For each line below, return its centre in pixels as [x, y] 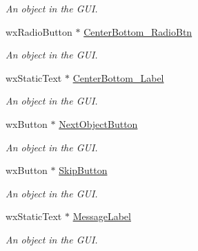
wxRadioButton [39, 31]
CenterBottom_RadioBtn [138, 31]
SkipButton [83, 170]
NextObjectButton [98, 123]
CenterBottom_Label [118, 77]
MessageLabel [102, 216]
